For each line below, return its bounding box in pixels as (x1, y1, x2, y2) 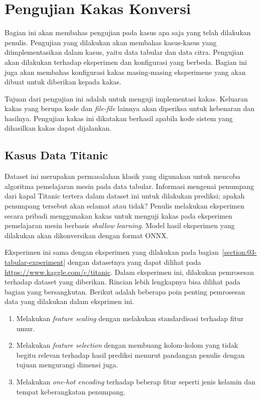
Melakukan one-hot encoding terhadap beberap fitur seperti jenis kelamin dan (16, 376, 255, 386)
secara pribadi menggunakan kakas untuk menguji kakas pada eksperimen (5, 210, 232, 221)
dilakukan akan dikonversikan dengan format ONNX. (5, 230, 169, 240)
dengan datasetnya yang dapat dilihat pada (67, 257, 201, 267)
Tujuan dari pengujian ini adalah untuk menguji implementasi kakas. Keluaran (5, 93, 248, 104)
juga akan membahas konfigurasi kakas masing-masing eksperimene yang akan (5, 66, 246, 77)
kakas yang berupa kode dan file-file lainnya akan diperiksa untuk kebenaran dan (5, 103, 255, 114)
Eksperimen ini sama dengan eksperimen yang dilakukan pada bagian (5, 247, 219, 257)
